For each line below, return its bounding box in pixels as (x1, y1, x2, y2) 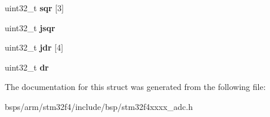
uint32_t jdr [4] (5, 41, 64, 54)
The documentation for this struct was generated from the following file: (5, 81, 266, 93)
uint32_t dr (5, 61, 49, 73)
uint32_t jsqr (5, 21, 55, 34)
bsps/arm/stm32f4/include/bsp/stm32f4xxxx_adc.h (5, 100, 193, 112)
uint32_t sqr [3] (5, 2, 64, 14)
